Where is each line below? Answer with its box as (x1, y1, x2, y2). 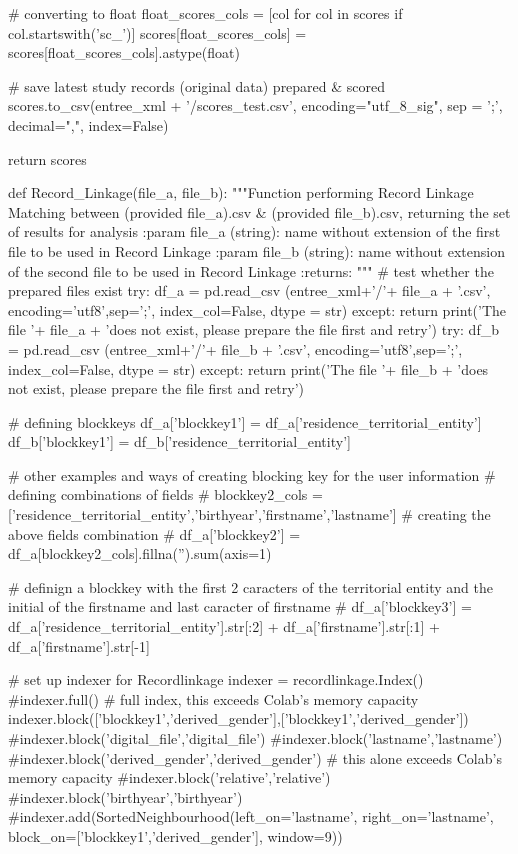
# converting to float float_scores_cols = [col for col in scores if (8, 3, 403, 23)
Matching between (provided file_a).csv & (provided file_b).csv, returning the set (8, 201, 511, 222)
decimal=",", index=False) (8, 114, 169, 135)
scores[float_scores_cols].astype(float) (8, 42, 240, 63)
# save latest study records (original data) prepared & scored (8, 75, 386, 96)
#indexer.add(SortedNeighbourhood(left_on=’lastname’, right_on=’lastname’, (8, 806, 494, 827)
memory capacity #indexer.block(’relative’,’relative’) (8, 767, 331, 788)
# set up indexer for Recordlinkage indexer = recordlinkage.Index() (8, 669, 424, 690)
